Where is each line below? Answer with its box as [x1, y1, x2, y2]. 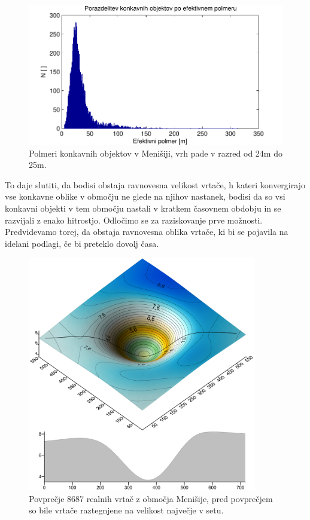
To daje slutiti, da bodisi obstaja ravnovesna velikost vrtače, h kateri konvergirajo [5, 178, 305, 191]
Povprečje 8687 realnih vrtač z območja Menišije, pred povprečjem [29, 492, 273, 504]
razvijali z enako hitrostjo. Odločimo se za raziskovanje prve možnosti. [5, 213, 263, 226]
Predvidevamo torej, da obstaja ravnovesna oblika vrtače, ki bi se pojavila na [5, 225, 288, 238]
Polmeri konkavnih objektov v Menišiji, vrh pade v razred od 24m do [29, 146, 282, 159]
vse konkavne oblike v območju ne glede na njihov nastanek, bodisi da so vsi [5, 190, 285, 203]
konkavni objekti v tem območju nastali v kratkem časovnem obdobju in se [5, 201, 281, 214]
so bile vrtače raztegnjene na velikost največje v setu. [29, 504, 224, 516]
